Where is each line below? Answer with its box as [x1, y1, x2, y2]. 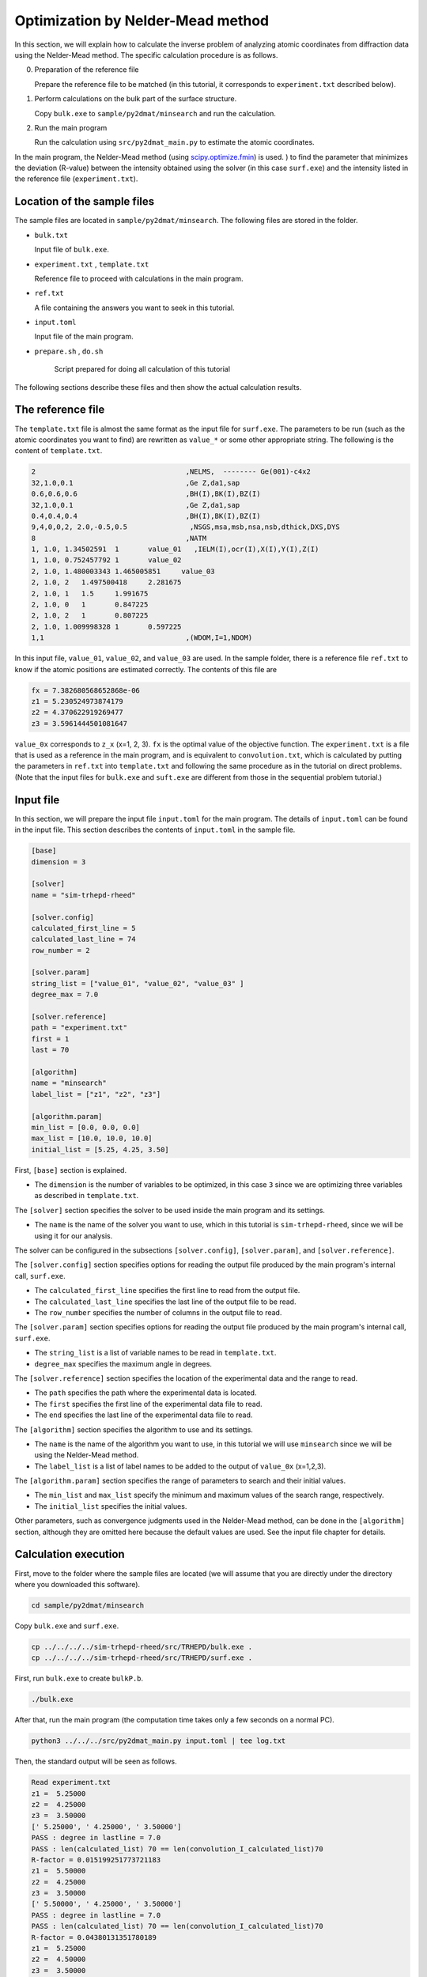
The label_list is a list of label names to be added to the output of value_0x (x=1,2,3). [34, 1461, 327, 1471]
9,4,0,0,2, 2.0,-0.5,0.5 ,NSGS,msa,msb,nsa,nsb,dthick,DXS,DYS [31, 523, 340, 531]
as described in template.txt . [34, 1191, 139, 1200]
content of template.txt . [14, 446, 103, 456]
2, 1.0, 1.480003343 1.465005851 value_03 [31, 566, 215, 576]
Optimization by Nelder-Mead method [14, 12, 270, 29]
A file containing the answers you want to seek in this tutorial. [34, 303, 235, 312]
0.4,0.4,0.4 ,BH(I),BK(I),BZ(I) [31, 511, 261, 520]
